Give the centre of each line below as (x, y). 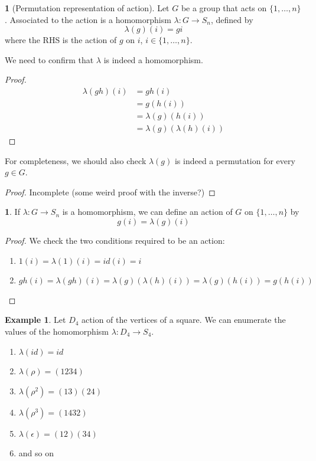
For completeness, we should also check (76, 160)
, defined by (232, 19)
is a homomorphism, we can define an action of (147, 212)
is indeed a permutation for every (235, 160)
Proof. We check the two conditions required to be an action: (115, 241)
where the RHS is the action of (61, 40)
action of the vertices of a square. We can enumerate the (184, 320)
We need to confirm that (49, 59)
